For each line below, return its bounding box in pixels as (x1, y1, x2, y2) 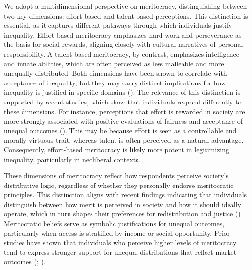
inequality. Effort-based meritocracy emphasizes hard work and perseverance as (4, 29, 242, 40)
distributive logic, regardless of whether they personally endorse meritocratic (4, 180, 234, 190)
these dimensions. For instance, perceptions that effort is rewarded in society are (4, 106, 245, 116)
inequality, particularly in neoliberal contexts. (4, 154, 140, 164)
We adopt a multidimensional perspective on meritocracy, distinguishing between (4, 1, 247, 11)
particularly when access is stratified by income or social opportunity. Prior (4, 228, 230, 238)
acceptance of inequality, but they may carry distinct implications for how (4, 77, 226, 87)
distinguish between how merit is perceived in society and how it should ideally (4, 199, 242, 209)
